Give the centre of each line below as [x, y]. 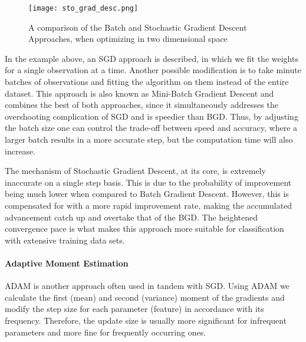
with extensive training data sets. [65, 240]
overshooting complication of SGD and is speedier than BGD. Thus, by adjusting [152, 116]
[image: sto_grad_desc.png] [83, 8]
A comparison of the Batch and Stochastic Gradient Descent [138, 27]
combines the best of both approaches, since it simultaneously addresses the [142, 105]
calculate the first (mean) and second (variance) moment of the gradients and [145, 297]
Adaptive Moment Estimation [67, 263]
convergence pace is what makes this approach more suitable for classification [144, 228]
